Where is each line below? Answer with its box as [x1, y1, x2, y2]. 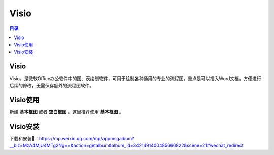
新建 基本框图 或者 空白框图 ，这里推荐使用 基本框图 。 [9, 109, 124, 115]
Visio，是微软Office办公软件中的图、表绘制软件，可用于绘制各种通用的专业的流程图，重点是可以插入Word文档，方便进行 [9, 75, 261, 81]
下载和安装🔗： [9, 135, 40, 141]
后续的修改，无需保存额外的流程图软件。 [9, 83, 94, 89]
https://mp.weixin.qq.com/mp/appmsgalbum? [39, 135, 134, 141]
